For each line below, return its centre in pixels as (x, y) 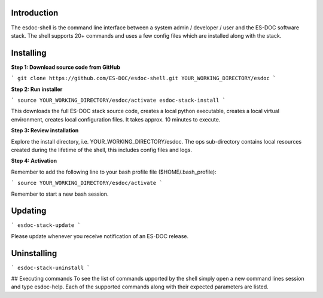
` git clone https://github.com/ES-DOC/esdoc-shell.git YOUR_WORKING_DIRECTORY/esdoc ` (144, 78)
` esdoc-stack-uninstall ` (51, 267)
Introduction (35, 13)
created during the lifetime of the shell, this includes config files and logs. (102, 150)
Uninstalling (34, 253)
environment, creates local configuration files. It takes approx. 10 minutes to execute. (116, 119)
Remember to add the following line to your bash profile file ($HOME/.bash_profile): (114, 172)
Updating (29, 211)
